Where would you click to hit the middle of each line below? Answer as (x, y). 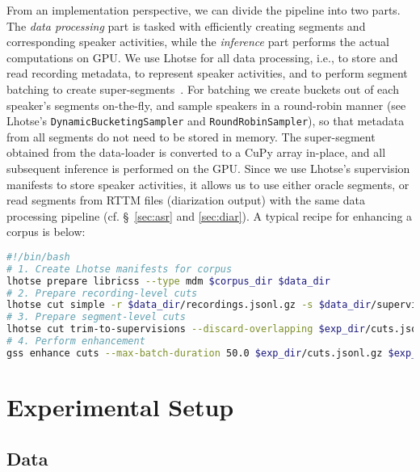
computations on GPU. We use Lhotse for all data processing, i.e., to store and (202, 57)
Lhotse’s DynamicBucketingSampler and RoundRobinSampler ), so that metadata (206, 121)
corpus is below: (46, 232)
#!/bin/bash (38, 257)
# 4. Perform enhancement (76, 341)
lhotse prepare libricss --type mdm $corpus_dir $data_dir (168, 281)
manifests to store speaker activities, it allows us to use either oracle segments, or (208, 184)
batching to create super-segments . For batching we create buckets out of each (203, 88)
